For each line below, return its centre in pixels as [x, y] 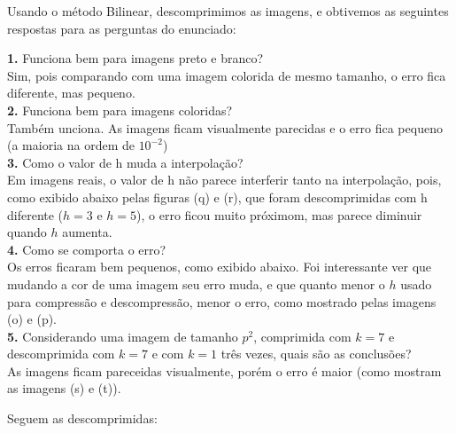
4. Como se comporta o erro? [87, 249]
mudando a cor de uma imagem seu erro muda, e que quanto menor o [196, 283]
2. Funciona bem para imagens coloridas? [120, 110]
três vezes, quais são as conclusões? [316, 354]
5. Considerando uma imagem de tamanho [123, 336]
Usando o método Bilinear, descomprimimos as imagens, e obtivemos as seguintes [228, 11]
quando [27, 232]
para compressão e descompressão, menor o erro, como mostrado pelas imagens [222, 301]
